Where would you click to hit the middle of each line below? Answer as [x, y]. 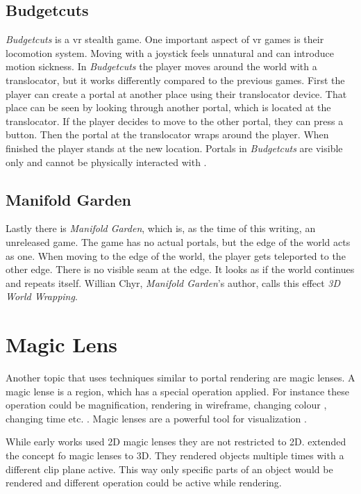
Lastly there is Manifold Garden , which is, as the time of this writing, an [161, 228]
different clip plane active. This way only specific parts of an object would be [169, 469]
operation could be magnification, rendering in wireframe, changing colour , [166, 405]
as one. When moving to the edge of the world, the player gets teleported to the [176, 255]
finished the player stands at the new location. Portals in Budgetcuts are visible [174, 148]
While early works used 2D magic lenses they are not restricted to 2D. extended [176, 442]
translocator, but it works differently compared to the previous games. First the [175, 80]
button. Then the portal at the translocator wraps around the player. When [167, 134]
